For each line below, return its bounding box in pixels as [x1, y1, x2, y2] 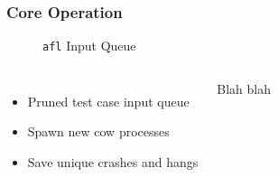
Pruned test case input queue [27, 91, 190, 110]
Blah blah [217, 79, 272, 98]
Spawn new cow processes [27, 122, 170, 141]
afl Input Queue [42, 36, 136, 55]
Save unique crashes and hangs [27, 153, 199, 172]
